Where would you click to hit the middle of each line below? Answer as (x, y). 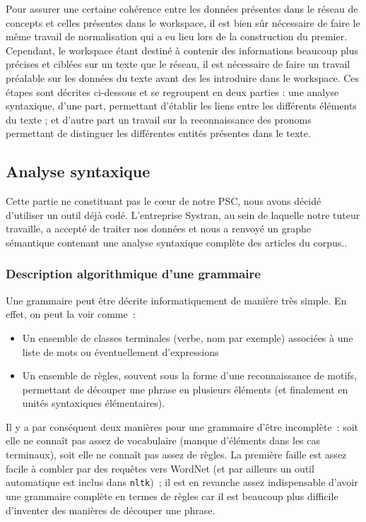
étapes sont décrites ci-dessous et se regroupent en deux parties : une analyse (172, 91)
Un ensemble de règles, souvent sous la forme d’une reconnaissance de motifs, (189, 375)
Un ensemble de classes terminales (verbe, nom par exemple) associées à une (188, 337)
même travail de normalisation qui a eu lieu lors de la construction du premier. (177, 36)
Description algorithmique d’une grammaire (133, 274)
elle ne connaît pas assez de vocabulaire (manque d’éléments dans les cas (163, 440)
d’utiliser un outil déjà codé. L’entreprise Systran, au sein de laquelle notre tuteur (183, 214)
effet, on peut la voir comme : (71, 314)
